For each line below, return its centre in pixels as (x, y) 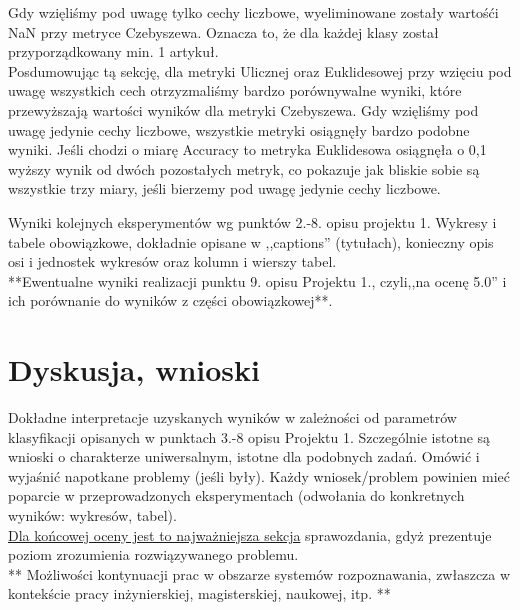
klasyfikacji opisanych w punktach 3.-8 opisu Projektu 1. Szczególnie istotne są (249, 436)
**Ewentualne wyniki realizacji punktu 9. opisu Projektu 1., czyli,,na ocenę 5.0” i (257, 280)
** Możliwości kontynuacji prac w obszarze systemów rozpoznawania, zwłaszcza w (259, 573)
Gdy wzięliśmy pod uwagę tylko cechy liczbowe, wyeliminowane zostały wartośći (253, 12)
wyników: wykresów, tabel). (92, 515)
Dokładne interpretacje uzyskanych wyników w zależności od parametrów (232, 417)
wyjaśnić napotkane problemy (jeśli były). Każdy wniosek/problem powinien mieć (259, 475)
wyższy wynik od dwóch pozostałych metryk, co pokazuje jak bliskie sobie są (244, 168)
